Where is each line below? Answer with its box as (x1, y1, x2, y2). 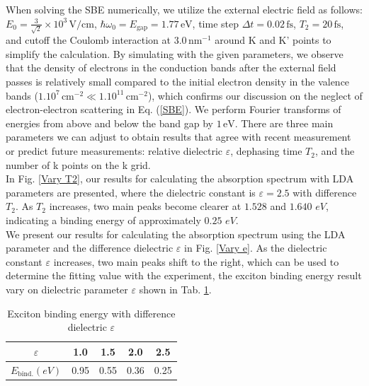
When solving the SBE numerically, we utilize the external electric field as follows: (6, 2, 363, 16)
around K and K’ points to (215, 33, 331, 47)
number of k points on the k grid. (6, 157, 151, 172)
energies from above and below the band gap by (6, 115, 213, 130)
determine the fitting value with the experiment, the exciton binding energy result (6, 268, 362, 283)
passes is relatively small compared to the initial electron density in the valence (6, 74, 350, 89)
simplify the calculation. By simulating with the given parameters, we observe (6, 46, 344, 61)
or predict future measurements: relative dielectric (6, 144, 223, 158)
